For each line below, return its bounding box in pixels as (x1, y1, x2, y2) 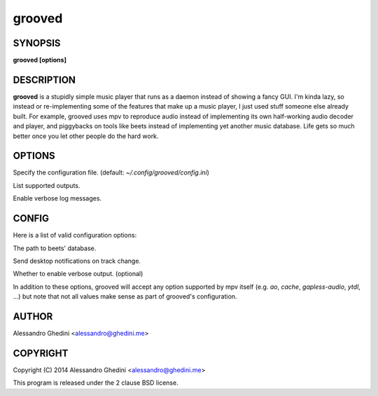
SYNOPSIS (13, 37, 61, 49)
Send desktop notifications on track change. (13, 257, 141, 265)
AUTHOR (13, 310, 53, 322)
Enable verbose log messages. (13, 194, 101, 203)
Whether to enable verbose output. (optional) (13, 270, 143, 278)
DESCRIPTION (13, 74, 76, 86)
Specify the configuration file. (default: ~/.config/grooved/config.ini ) (13, 168, 210, 177)
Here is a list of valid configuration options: (13, 231, 137, 240)
